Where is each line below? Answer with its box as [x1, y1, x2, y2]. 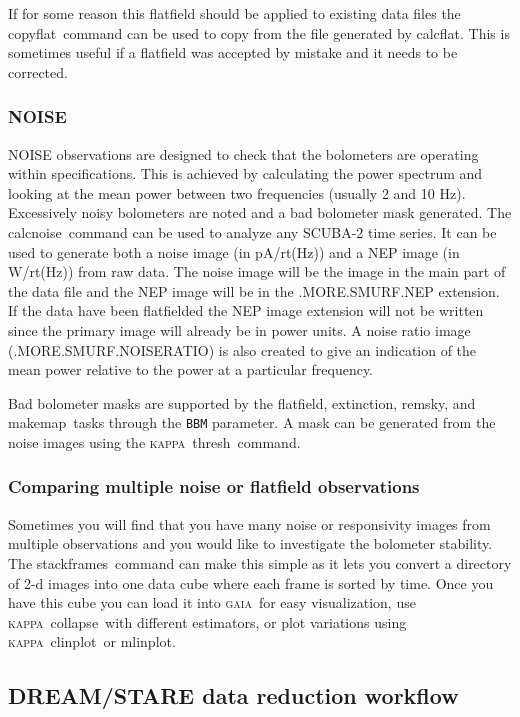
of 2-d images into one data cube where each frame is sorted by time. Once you [8, 572, 494, 593]
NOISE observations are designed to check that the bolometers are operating [8, 143, 479, 164]
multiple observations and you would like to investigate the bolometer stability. [8, 533, 493, 554]
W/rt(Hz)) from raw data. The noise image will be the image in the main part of [8, 261, 506, 282]
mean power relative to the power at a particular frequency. [8, 359, 374, 380]
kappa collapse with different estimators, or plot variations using [8, 611, 407, 632]
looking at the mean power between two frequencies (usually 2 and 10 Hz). [8, 182, 466, 203]
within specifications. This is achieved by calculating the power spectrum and [8, 163, 483, 184]
